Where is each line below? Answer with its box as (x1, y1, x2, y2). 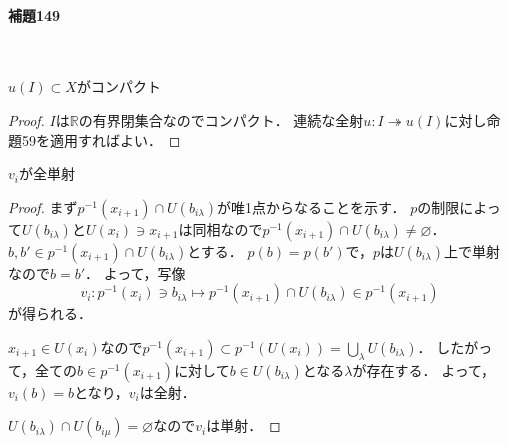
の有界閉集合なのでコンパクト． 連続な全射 (78, 109, 364, 130)
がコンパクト (76, 76, 161, 97)
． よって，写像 (85, 262, 186, 283)
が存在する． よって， (352, 359, 496, 380)
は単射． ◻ (206, 415, 281, 436)
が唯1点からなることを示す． (217, 196, 406, 217)
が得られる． (8, 303, 92, 324)
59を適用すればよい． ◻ (21, 129, 181, 150)
